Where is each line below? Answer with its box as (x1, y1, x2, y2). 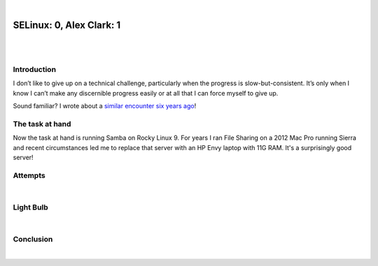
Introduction (13, 65, 56, 75)
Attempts (13, 170, 45, 180)
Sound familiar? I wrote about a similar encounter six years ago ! (13, 102, 197, 110)
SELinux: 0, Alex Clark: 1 (13, 19, 121, 31)
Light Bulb (13, 202, 48, 212)
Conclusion (13, 235, 53, 244)
